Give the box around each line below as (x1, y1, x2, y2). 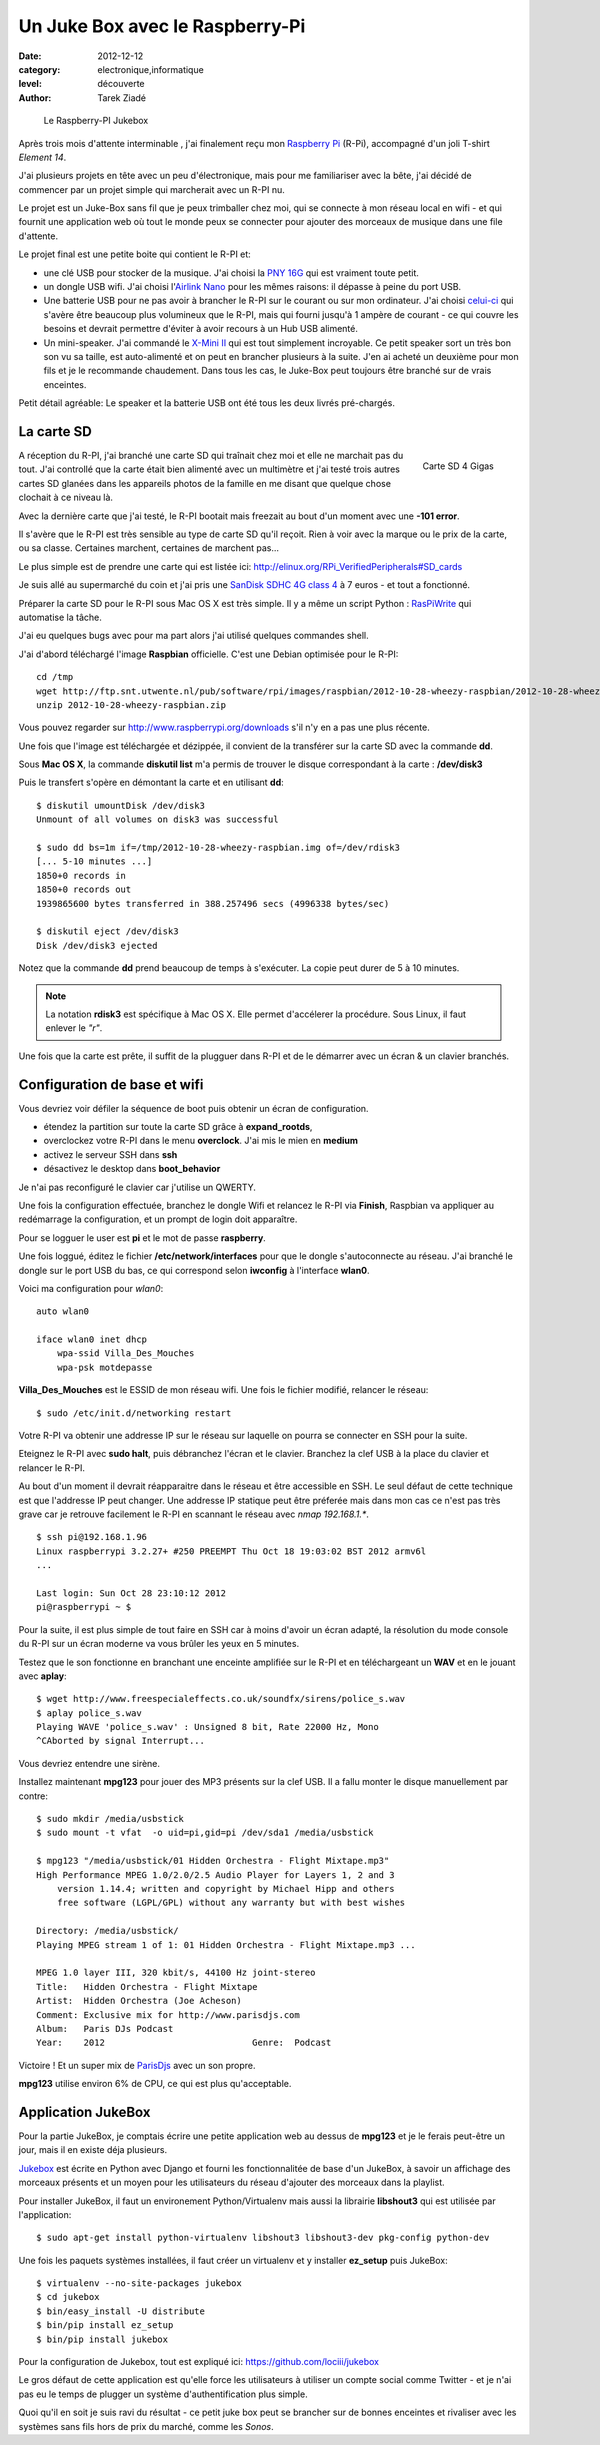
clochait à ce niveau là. (18, 491, 114, 504)
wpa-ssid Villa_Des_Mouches (56, 1348, 195, 1359)
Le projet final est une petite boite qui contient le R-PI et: (18, 248, 252, 260)
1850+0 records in (36, 870, 127, 881)
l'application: (18, 2208, 72, 2220)
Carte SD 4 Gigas (422, 460, 494, 472)
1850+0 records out (36, 884, 132, 895)
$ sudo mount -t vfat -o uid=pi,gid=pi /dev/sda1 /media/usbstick (36, 1827, 374, 1839)
